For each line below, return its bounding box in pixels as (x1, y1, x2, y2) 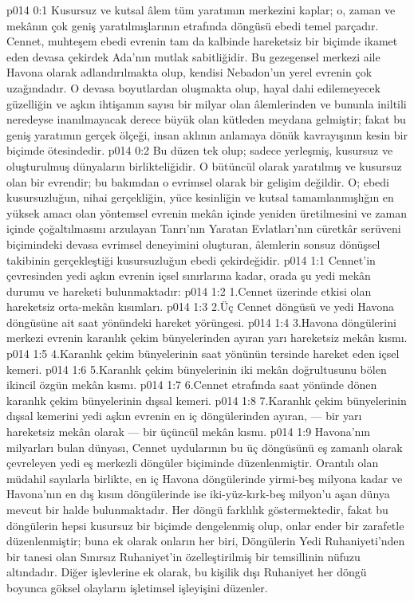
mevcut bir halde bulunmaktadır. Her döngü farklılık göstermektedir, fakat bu (6, 501, 388, 517)
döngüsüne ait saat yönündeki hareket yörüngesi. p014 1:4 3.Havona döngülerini (6, 313, 396, 330)
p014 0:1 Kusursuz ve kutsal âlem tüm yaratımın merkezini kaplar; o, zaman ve (6, 2, 396, 18)
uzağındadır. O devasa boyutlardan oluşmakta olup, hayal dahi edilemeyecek (6, 79, 380, 96)
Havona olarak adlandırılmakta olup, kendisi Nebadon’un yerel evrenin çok (6, 64, 373, 81)
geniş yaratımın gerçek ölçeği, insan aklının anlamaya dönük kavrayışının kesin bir (6, 126, 408, 143)
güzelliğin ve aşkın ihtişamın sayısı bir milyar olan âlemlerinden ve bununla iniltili (6, 95, 407, 112)
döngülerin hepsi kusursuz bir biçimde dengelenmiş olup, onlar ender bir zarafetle (6, 517, 404, 533)
